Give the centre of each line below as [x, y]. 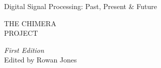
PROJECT [21, 33]
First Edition [24, 50]
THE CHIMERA [30, 23]
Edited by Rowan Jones [41, 60]
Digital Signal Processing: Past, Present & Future [80, 6]
